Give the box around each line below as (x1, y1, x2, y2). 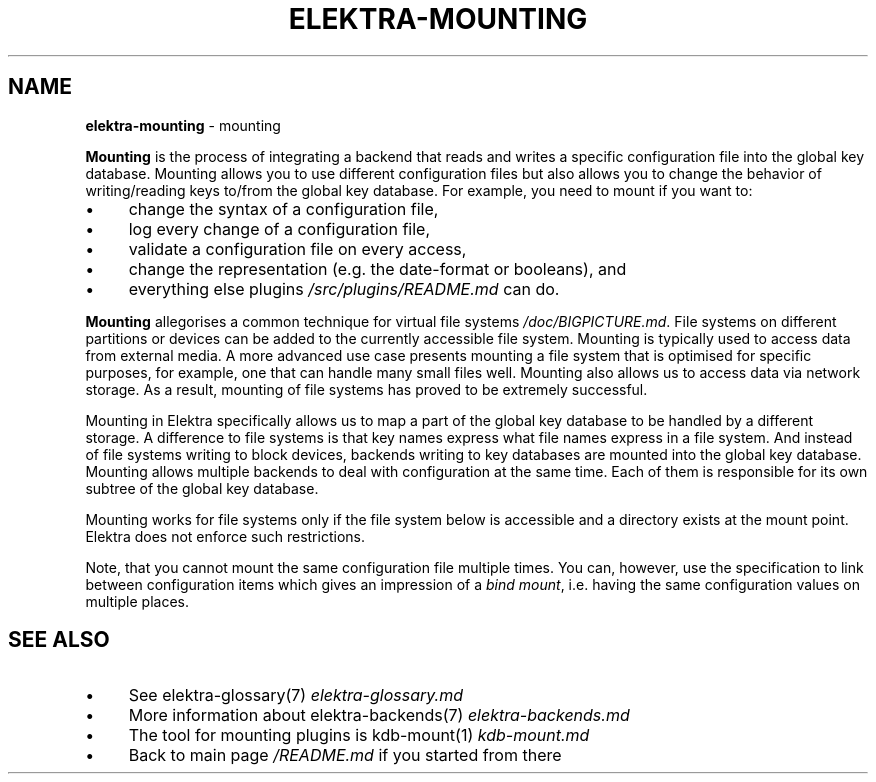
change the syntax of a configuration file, (128, 198, 439, 219)
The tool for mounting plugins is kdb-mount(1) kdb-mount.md (128, 725, 590, 746)
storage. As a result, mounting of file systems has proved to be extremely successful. (85, 380, 648, 398)
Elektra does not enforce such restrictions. (85, 527, 365, 545)
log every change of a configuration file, (128, 218, 430, 239)
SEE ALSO (8, 627, 110, 653)
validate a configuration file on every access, (128, 238, 467, 259)
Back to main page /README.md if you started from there (128, 745, 562, 766)
